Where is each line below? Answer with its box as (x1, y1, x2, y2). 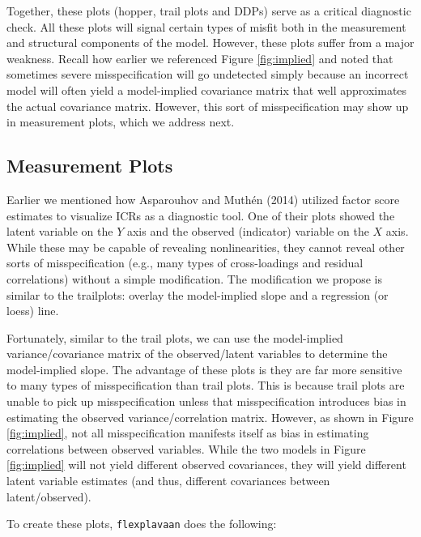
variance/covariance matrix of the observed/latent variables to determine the (6, 345, 388, 362)
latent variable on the (6, 223, 113, 240)
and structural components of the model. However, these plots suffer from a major (6, 34, 415, 51)
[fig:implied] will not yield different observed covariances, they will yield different (6, 456, 406, 473)
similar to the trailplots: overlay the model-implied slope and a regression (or (6, 286, 389, 303)
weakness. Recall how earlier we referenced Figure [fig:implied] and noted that (6, 49, 393, 66)
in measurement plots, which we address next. (6, 113, 235, 130)
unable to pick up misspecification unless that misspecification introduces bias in (6, 393, 406, 410)
